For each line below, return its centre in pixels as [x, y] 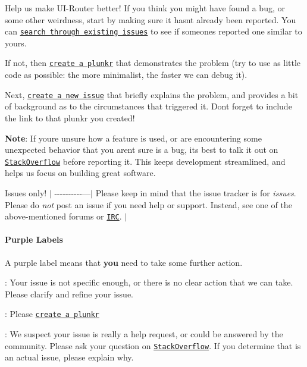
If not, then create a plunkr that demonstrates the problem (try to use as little [153, 63]
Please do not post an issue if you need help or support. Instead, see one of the [148, 204]
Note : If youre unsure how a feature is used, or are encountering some [133, 138]
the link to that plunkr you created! [70, 117]
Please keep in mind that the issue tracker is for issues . [196, 192]
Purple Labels [34, 239]
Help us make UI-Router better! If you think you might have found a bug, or [145, 8]
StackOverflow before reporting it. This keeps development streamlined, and [145, 161]
